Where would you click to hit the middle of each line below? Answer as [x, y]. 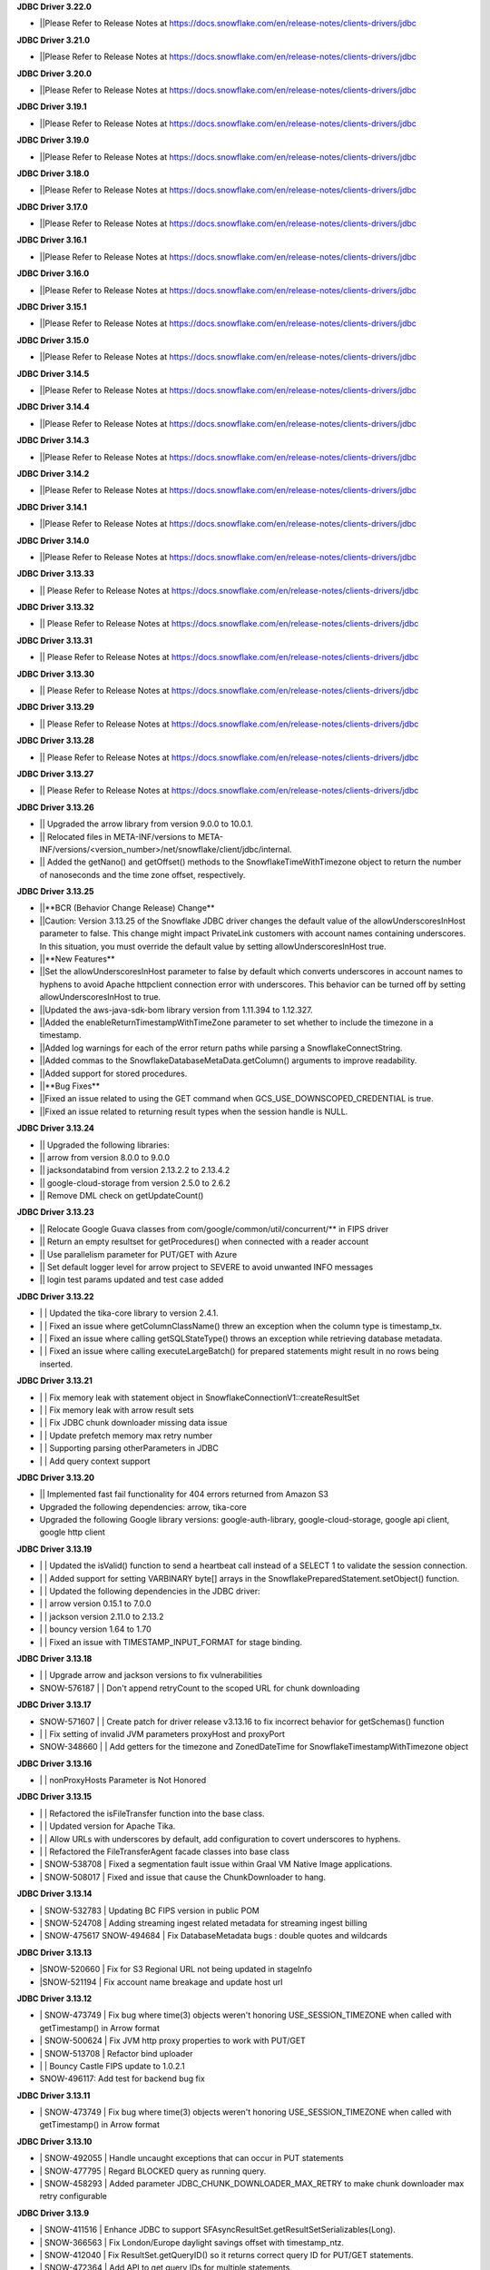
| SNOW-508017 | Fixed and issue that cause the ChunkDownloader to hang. [183, 1877]
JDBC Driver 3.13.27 [55, 774]
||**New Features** [77, 959]
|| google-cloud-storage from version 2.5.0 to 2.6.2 [135, 1183]
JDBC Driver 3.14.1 [52, 507]
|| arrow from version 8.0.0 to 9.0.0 [105, 1157]
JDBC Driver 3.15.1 [52, 307]
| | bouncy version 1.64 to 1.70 [95, 1629]
